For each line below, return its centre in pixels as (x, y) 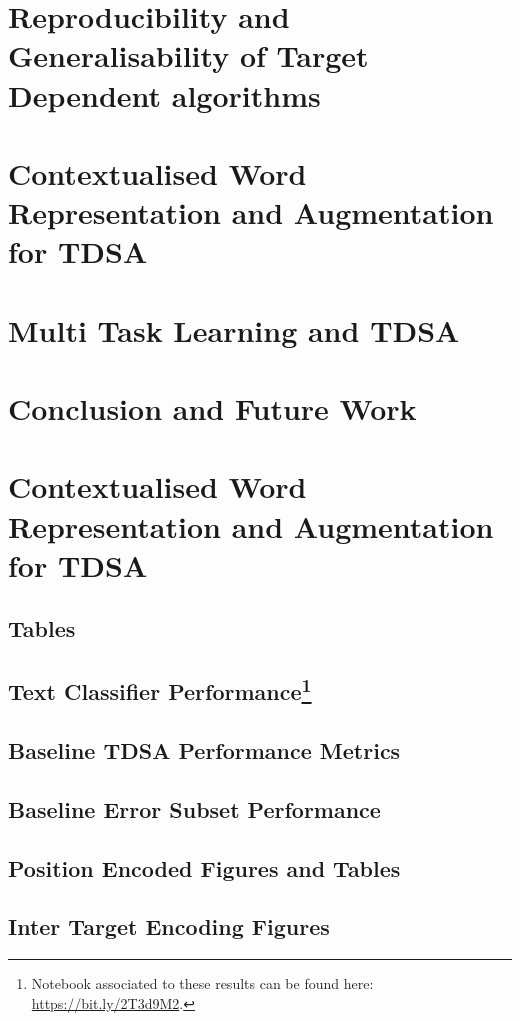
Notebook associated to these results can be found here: (202, 983)
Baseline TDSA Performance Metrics (204, 749)
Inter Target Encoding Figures (169, 926)
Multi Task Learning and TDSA (234, 329)
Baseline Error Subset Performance (194, 808)
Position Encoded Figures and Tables (204, 867)
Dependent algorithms (164, 94)
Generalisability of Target (188, 55)
